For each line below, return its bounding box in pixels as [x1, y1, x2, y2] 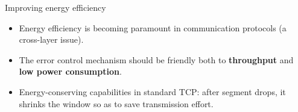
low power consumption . [19, 65, 122, 78]
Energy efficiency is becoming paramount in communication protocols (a [19, 21, 287, 34]
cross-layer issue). [19, 33, 84, 46]
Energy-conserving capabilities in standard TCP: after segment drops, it [19, 85, 286, 98]
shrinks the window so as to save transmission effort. [19, 97, 214, 110]
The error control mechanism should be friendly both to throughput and [19, 53, 294, 66]
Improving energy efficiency [5, 1, 106, 13]
